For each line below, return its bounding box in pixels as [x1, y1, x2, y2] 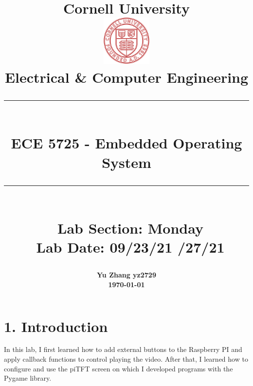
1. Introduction [4, 316, 108, 336]
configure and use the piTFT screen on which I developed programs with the [4, 363, 233, 373]
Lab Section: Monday [57, 218, 204, 238]
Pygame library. [4, 373, 52, 383]
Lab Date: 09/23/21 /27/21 [36, 237, 225, 257]
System [102, 152, 151, 172]
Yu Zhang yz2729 [97, 270, 156, 280]
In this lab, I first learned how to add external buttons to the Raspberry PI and [4, 344, 242, 354]
